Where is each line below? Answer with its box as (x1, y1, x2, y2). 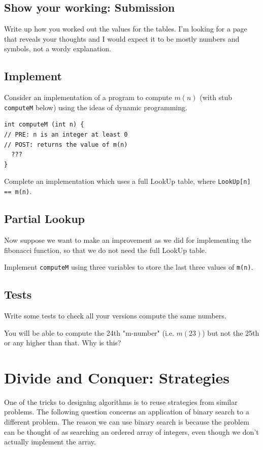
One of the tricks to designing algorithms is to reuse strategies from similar (4, 396, 238, 407)
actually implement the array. (4, 436, 96, 447)
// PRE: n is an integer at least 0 (4, 131, 128, 139)
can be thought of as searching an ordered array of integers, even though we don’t (4, 426, 259, 437)
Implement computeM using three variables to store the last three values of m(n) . (4, 262, 253, 272)
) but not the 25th (202, 327, 259, 338)
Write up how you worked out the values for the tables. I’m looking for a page (4, 23, 247, 34)
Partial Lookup (4, 211, 85, 227)
